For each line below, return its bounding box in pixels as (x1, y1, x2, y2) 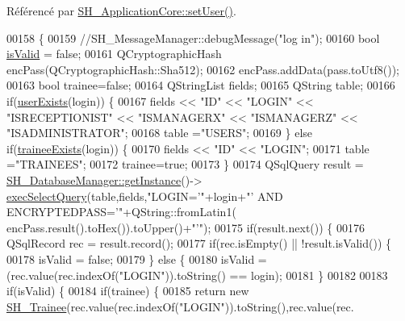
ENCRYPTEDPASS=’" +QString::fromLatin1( (6, 203, 236, 220)
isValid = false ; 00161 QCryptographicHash (6, 45, 222, 62)
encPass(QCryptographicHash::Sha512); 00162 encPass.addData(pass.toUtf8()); (6, 60, 399, 77)
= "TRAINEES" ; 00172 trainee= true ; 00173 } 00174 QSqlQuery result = (6, 156, 364, 173)
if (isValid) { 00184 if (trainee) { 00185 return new (6, 282, 249, 299)
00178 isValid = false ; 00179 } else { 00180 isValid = (6, 250, 267, 267)
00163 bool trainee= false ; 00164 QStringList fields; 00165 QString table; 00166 (6, 77, 395, 94)
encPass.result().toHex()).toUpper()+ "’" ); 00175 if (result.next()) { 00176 (6, 219, 365, 236)
